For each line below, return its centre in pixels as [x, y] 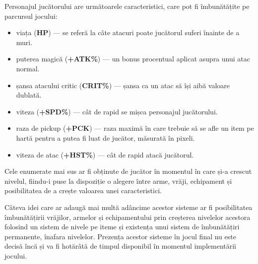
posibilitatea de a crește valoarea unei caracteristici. [83, 190]
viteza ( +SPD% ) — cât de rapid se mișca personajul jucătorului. [117, 111]
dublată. [29, 95]
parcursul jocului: [31, 16]
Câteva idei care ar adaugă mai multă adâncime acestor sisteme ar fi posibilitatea [129, 207]
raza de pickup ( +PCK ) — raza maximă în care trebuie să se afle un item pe [135, 128]
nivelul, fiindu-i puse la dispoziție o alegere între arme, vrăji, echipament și [118, 181]
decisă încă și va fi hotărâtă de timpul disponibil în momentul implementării [120, 246]
